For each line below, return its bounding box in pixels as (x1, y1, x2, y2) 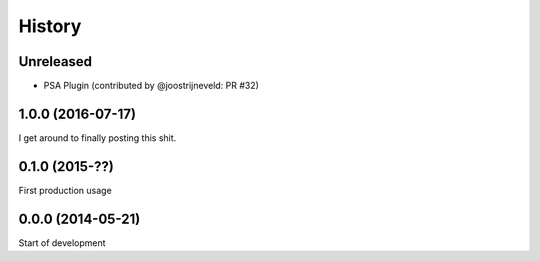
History (18, 15, 82, 37)
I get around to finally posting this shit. (18, 131, 177, 144)
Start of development (18, 236, 106, 249)
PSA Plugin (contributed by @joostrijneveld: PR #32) (43, 80, 260, 92)
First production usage (18, 184, 112, 196)
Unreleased (18, 53, 93, 70)
